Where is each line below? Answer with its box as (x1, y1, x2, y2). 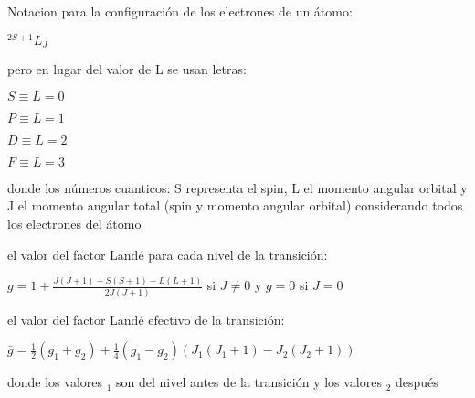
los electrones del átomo (7, 213, 142, 232)
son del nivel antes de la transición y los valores (116, 372, 382, 392)
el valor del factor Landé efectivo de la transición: (7, 309, 285, 328)
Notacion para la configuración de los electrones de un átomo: (7, 2, 353, 20)
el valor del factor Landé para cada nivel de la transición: (7, 244, 328, 264)
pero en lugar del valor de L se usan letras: (7, 59, 247, 79)
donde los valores (7, 372, 103, 392)
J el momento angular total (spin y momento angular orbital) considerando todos (7, 196, 463, 215)
